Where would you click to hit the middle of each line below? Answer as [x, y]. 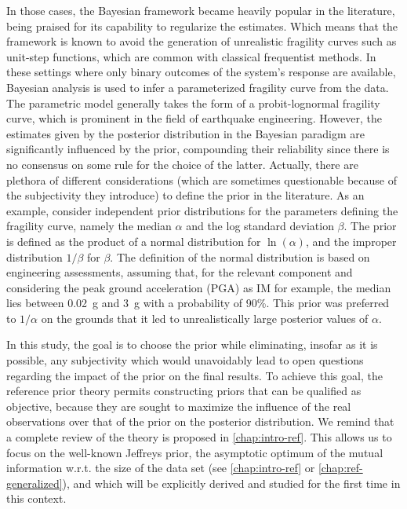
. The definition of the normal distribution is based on [240, 256]
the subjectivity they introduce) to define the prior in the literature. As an [185, 195]
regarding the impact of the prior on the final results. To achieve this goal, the [194, 375]
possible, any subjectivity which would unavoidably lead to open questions [185, 360]
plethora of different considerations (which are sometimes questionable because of [202, 179]
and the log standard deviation [260, 226]
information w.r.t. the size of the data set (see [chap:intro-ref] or [161, 468]
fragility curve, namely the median [89, 226]
